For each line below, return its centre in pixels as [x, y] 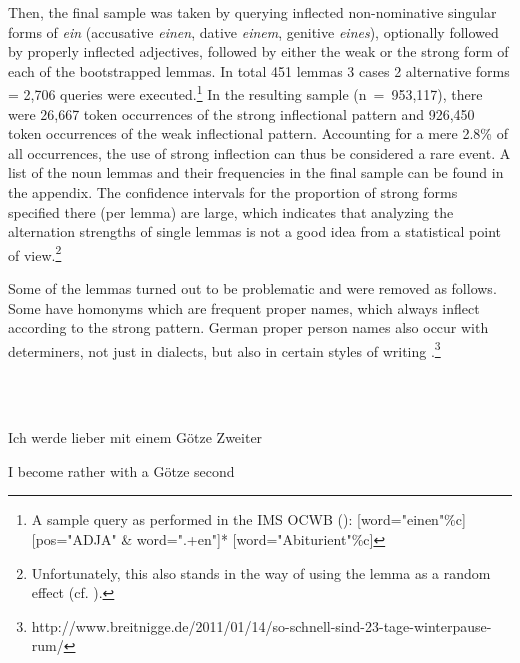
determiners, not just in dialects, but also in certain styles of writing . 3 [224, 349]
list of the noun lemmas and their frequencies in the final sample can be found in [256, 172]
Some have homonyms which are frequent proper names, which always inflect [244, 307]
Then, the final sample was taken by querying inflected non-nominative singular [252, 12]
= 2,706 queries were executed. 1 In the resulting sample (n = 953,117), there [245, 93]
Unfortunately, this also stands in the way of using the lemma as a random [261, 572]
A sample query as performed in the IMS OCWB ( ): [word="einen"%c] [248, 519]
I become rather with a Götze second [121, 470]
